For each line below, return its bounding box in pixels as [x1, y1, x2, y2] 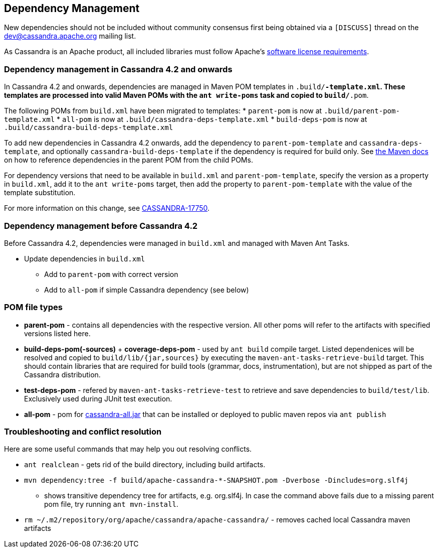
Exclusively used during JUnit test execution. [24, 394, 172, 403]
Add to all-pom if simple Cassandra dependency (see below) [44, 285, 249, 294]
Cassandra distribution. [24, 370, 101, 379]
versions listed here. [24, 329, 91, 338]
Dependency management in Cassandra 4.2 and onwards [4, 64, 233, 74]
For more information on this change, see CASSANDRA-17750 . [4, 204, 210, 213]
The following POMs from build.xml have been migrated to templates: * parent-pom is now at [4, 106, 322, 115]
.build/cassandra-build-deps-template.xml [4, 123, 173, 132]
